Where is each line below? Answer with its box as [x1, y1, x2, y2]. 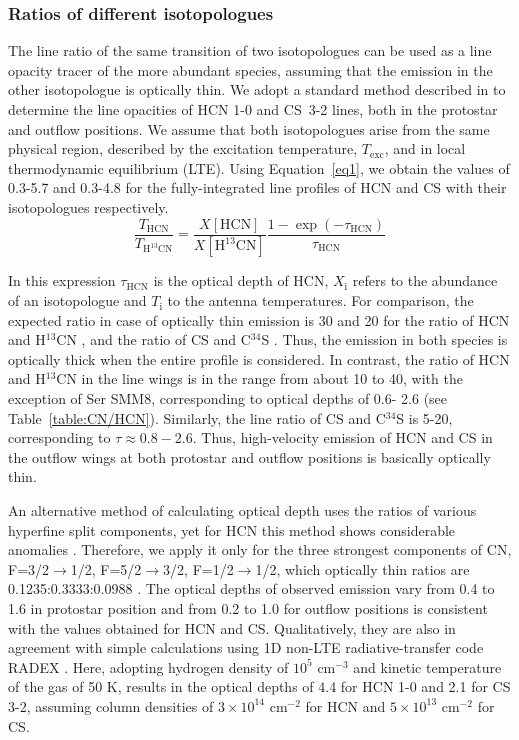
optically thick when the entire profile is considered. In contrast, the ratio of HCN [8, 348, 510, 369]
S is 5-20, [396, 407, 453, 428]
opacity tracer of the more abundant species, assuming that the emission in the [8, 59, 493, 80]
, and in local [384, 138, 466, 159]
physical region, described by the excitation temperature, [8, 138, 358, 159]
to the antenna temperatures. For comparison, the [167, 290, 474, 311]
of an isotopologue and [8, 290, 147, 311]
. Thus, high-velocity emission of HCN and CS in [192, 427, 493, 448]
